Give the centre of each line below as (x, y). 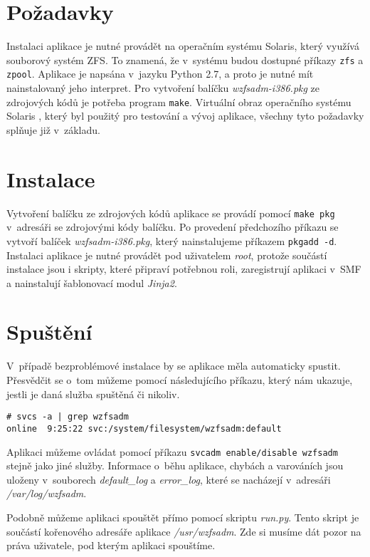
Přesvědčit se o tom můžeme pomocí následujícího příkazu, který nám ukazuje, (180, 380)
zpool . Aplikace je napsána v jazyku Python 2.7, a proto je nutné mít (160, 74)
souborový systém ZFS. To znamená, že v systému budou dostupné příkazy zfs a (185, 59)
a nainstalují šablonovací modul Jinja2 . (92, 282)
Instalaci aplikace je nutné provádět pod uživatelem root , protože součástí (167, 255)
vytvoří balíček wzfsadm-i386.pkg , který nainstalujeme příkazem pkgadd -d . (172, 240)
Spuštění (49, 332)
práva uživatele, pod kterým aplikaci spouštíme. (111, 545)
